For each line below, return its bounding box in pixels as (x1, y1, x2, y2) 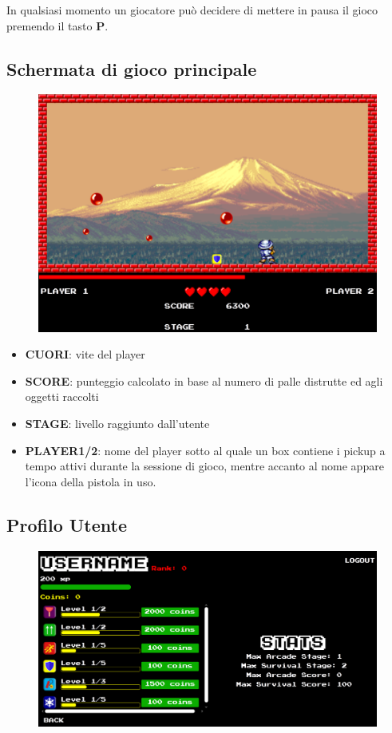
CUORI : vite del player (25, 346, 145, 363)
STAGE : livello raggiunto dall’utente (25, 415, 210, 432)
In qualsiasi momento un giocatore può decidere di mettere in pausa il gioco (6, 2, 378, 18)
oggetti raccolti (25, 388, 99, 405)
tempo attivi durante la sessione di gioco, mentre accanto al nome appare (25, 458, 384, 474)
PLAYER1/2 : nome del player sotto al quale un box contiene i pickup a (25, 442, 386, 458)
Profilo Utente (6, 512, 128, 537)
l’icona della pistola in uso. (25, 473, 156, 489)
